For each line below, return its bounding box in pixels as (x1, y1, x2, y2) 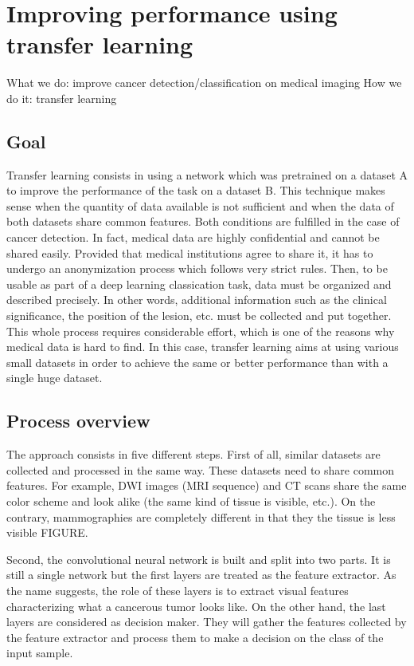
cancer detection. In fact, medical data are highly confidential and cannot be (6, 229, 380, 246)
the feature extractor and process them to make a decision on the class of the (6, 629, 384, 645)
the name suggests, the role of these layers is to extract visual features (6, 581, 349, 598)
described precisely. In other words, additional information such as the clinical (6, 291, 387, 308)
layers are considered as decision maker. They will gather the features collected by (6, 613, 407, 630)
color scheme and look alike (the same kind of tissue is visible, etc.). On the (6, 493, 376, 509)
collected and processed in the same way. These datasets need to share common (6, 461, 395, 478)
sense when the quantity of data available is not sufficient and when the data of (6, 197, 394, 214)
